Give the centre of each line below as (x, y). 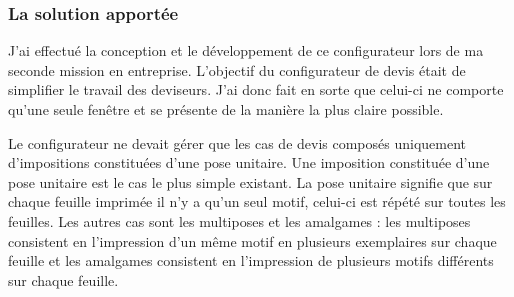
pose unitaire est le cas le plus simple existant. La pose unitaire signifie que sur (250, 181)
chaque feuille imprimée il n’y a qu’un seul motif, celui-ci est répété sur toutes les (257, 201)
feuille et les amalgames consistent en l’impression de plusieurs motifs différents (251, 260)
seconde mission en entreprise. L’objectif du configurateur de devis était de (237, 69)
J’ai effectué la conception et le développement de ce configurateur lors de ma (246, 50)
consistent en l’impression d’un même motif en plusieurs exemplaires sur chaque (252, 240)
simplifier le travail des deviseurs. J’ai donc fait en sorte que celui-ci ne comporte (256, 89)
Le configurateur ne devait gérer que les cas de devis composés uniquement (237, 142)
